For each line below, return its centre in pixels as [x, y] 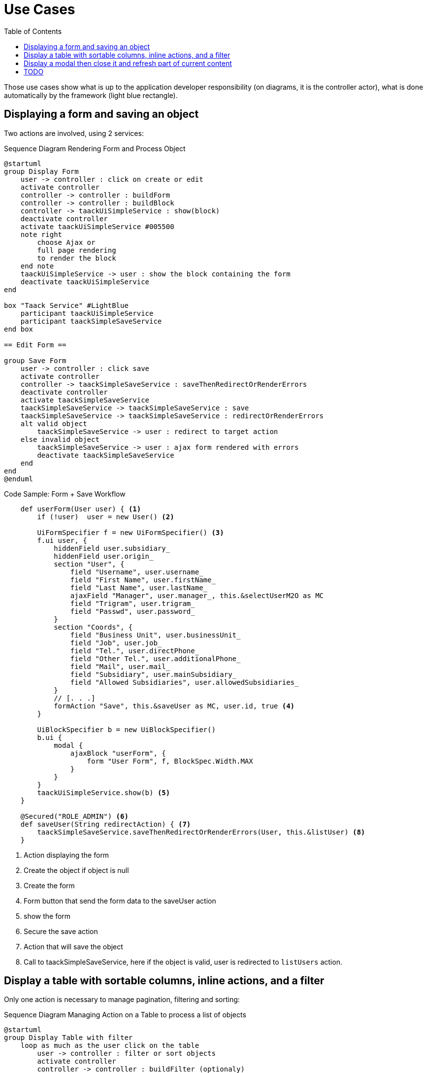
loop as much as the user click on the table [110, 1046]
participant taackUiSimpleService [87, 313]
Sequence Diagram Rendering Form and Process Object [95, 148]
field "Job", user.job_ [116, 643]
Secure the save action [61, 931]
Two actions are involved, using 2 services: [74, 133]
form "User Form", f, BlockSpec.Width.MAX [170, 761]
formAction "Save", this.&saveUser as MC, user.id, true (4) [174, 706]
